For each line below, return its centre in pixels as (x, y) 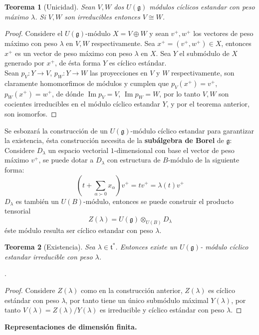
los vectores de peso (223, 33)
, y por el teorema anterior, (208, 104)
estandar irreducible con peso (49, 256)
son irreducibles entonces (102, 16)
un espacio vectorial (78, 150)
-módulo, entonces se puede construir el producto (159, 201)
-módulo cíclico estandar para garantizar (192, 130)
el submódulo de (204, 53)
